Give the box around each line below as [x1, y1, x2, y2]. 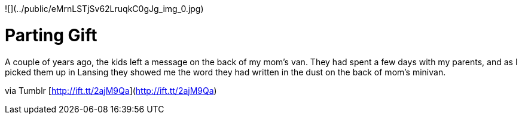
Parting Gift [5, 25, 97, 45]
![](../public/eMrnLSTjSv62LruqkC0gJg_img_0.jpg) [5, 4, 204, 14]
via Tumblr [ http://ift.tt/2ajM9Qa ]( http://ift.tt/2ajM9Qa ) [5, 85, 217, 96]
